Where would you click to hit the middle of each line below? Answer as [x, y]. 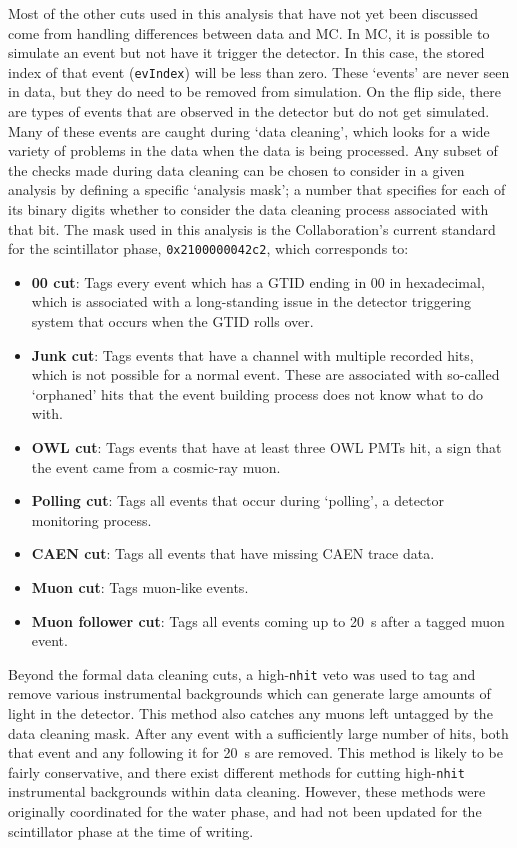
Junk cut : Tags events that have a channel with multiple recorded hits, [252, 354]
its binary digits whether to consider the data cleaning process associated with [248, 209]
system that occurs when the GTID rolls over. [172, 321]
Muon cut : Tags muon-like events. [140, 586]
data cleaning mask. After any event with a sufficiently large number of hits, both [258, 732]
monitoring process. [91, 519]
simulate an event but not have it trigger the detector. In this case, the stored [246, 52]
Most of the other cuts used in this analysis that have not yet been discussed [243, 13]
